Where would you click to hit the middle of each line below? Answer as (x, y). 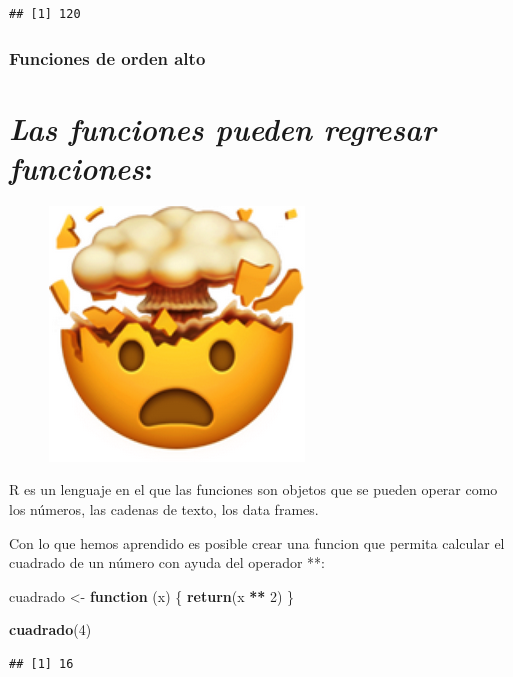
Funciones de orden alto (107, 57)
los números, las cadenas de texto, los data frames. (164, 508)
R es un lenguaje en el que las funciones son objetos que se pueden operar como (253, 489)
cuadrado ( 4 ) (50, 629)
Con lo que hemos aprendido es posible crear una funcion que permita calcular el (257, 542)
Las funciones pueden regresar (222, 128)
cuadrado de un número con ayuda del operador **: (167, 562)
